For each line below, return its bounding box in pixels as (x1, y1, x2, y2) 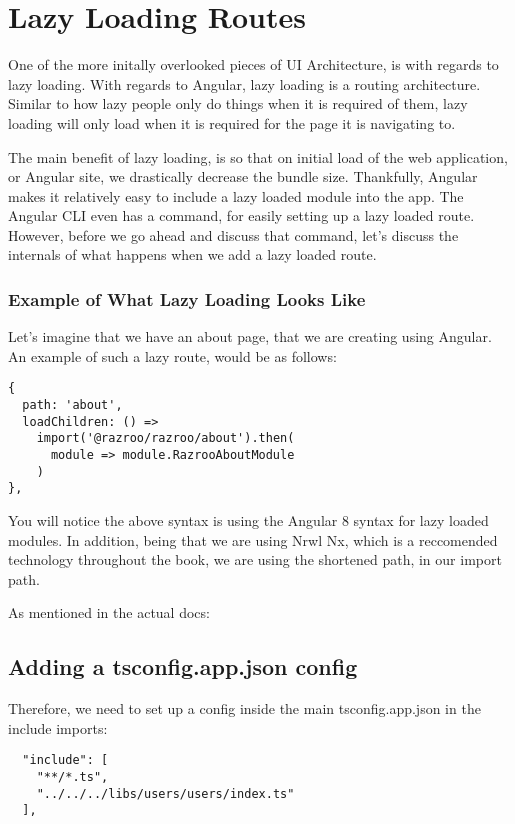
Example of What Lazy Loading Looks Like (8, 286, 366, 311)
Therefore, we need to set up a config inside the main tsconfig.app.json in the (8, 698, 481, 719)
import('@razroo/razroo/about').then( (36, 431, 295, 446)
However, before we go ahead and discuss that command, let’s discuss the (8, 224, 459, 245)
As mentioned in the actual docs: (8, 602, 210, 623)
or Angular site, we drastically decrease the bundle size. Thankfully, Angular (8, 166, 478, 187)
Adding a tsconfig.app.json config (8, 651, 358, 682)
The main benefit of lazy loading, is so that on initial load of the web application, (8, 146, 508, 167)
